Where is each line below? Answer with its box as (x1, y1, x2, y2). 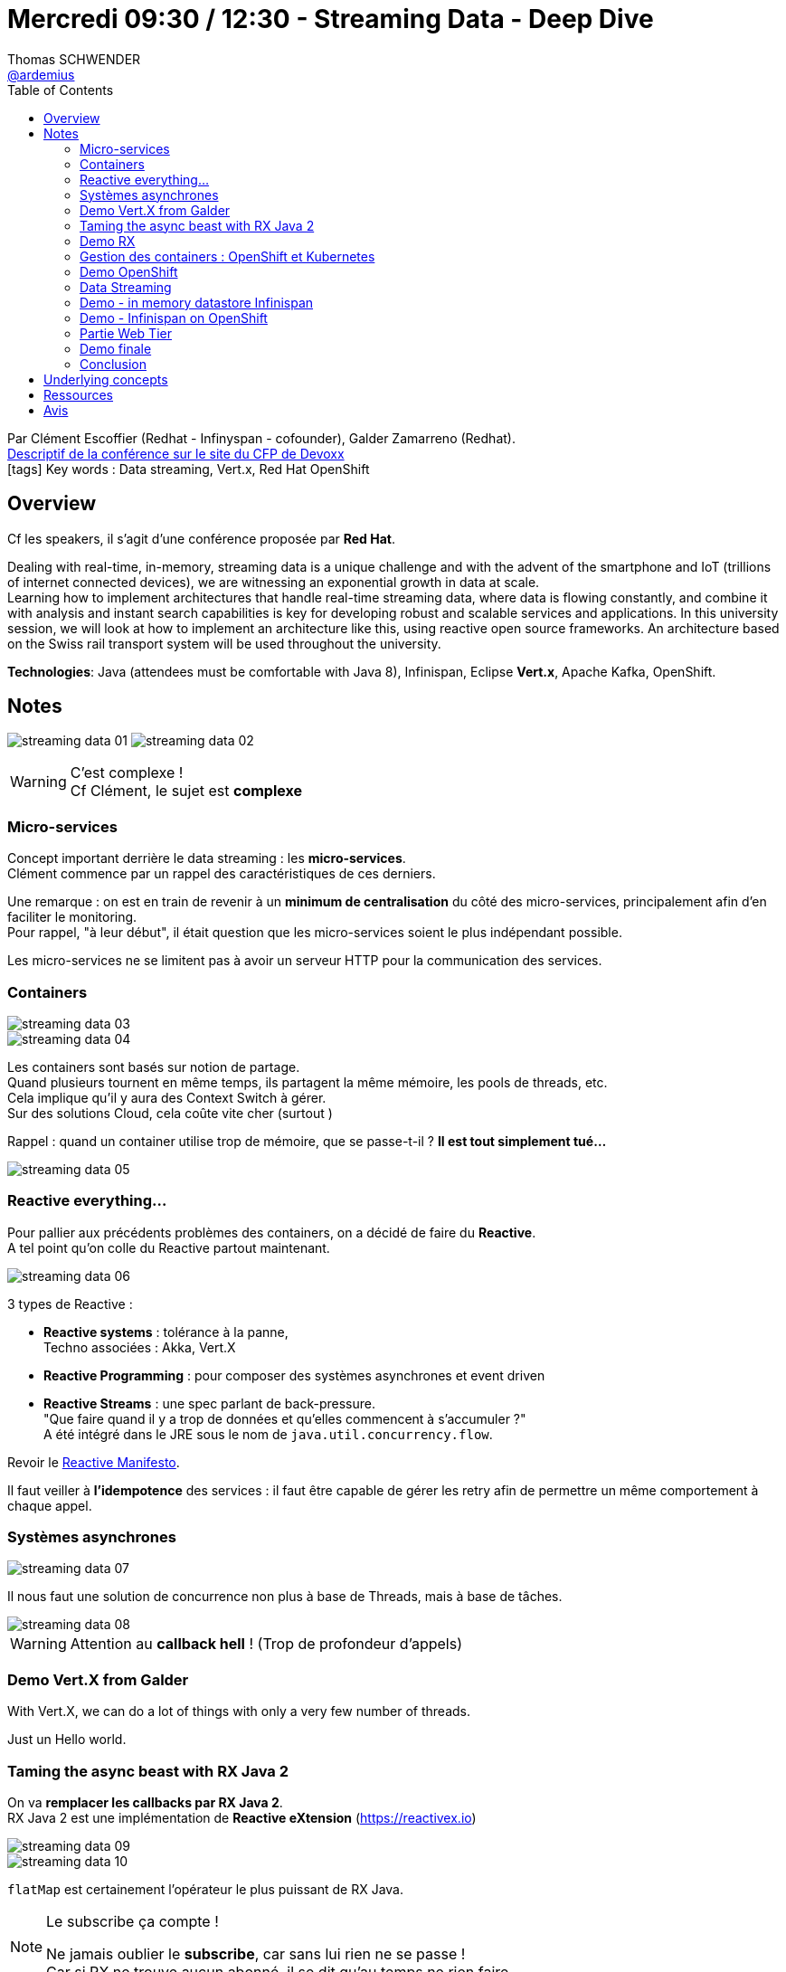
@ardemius (7, 66, 75, 82)
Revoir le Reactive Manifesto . (7, 1454, 180, 1470)
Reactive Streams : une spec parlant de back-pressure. (43, 1395, 375, 1411)
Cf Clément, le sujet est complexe (70, 782, 302, 801)
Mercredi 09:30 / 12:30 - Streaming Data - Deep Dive (7, 4, 654, 34)
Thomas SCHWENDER (7, 51, 141, 67)
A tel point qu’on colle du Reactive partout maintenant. (7, 1239, 330, 1256)
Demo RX (80, 232, 136, 249)
